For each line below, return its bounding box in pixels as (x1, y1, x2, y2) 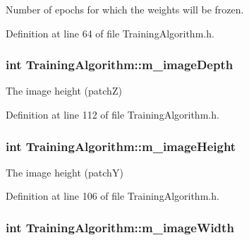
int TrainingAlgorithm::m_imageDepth (6, 56, 233, 73)
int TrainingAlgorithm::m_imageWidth (6, 218, 234, 236)
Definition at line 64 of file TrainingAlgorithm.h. (6, 25, 214, 40)
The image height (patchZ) (6, 83, 122, 98)
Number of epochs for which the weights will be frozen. (6, 2, 244, 16)
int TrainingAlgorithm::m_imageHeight (6, 137, 236, 155)
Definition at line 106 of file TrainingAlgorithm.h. (6, 188, 219, 203)
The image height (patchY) (6, 164, 123, 179)
